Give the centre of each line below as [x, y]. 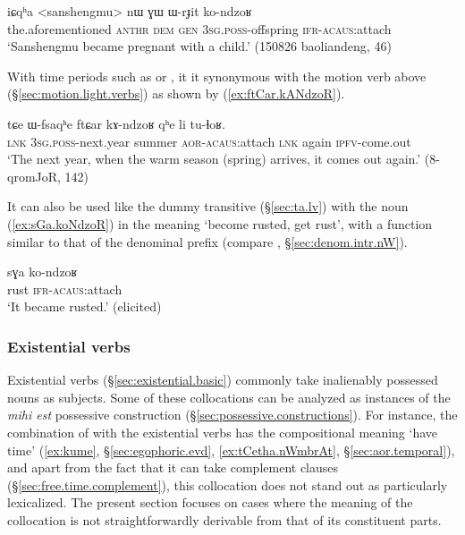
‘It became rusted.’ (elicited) [85, 306]
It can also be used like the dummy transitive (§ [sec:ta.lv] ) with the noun [208, 206]
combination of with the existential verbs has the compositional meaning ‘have [223, 432]
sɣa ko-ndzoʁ [42, 272]
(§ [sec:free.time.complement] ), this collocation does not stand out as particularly [228, 484]
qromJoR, [34, 176]
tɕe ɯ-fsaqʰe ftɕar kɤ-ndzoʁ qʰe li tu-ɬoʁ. [117, 123]
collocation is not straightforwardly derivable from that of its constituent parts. [224, 519]
